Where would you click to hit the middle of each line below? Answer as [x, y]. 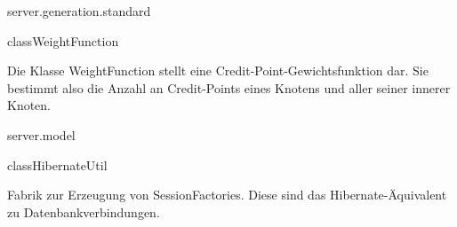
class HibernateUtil [57, 164]
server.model [41, 134]
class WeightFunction [63, 40]
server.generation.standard [79, 11]
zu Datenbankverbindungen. [84, 211]
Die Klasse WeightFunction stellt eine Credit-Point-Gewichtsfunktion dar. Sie [218, 70]
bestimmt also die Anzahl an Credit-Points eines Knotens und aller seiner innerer [229, 87]
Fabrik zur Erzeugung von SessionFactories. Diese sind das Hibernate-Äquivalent [227, 195]
